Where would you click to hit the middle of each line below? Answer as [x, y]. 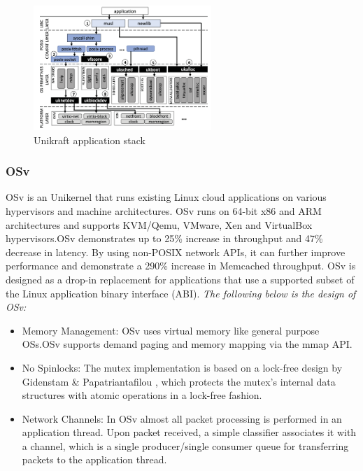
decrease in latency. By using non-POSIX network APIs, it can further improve [176, 252]
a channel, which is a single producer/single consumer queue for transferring [185, 445]
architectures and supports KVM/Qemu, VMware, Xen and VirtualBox [159, 224]
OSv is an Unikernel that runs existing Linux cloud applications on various [166, 197]
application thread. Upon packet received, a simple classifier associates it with [189, 432]
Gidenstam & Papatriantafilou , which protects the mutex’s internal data [179, 381]
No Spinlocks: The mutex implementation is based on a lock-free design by [182, 367]
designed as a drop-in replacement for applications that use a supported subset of [180, 279]
